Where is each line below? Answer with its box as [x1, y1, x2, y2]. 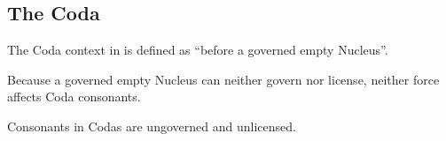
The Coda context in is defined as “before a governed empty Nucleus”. [7, 41, 388, 59]
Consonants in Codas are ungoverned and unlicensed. [7, 116, 296, 135]
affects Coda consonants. [7, 87, 141, 106]
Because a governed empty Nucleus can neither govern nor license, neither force [7, 70, 440, 88]
